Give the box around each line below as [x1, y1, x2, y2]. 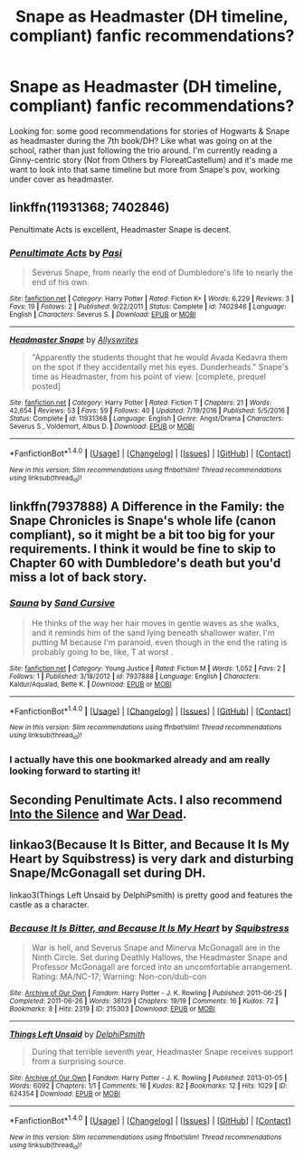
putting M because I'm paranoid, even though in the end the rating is [31, 636, 288, 648]
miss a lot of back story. [9, 570, 147, 585]
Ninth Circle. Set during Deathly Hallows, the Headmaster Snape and [31, 952, 288, 963]
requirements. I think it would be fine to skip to [9, 541, 276, 557]
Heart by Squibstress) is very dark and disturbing [9, 851, 294, 867]
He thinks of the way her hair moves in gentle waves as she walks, [31, 617, 280, 628]
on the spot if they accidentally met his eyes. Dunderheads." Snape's [31, 362, 290, 373]
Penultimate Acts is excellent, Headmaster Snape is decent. [9, 223, 232, 234]
